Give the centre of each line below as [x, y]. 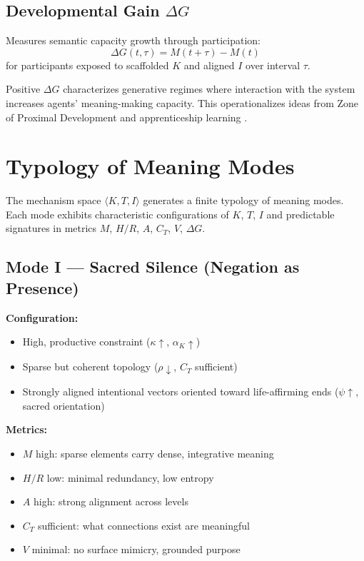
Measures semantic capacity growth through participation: [133, 40]
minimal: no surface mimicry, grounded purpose [136, 549]
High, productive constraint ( [86, 342]
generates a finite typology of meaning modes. [243, 200]
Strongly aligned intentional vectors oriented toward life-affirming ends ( [181, 391]
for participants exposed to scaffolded [87, 65]
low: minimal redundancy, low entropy [130, 477]
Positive [23, 89]
